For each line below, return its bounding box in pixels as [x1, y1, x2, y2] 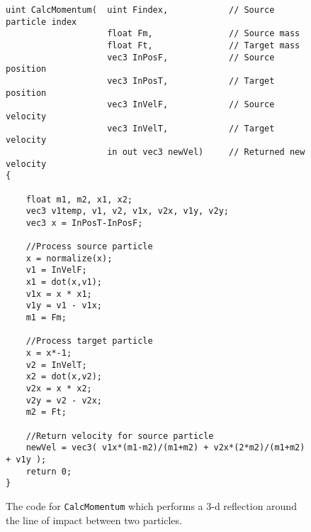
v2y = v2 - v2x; [26, 395, 103, 406]
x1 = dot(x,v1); [26, 277, 103, 288]
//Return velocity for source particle [26, 430, 214, 441]
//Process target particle [26, 336, 153, 347]
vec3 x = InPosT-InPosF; [26, 217, 143, 228]
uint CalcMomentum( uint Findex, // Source [6, 5, 275, 15]
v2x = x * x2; [26, 384, 92, 393]
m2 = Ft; [26, 407, 67, 418]
